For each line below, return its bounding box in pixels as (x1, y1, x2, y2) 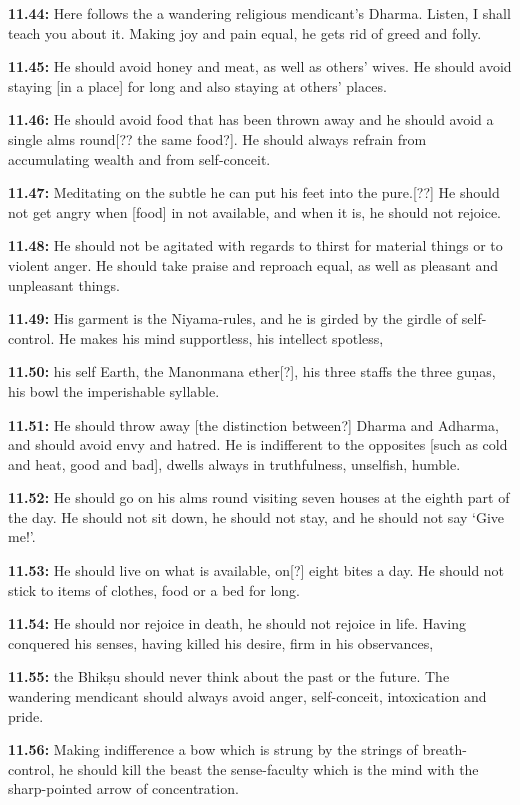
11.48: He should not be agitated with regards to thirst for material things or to (8, 235, 503, 256)
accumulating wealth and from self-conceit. (8, 148, 271, 169)
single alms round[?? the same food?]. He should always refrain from (8, 128, 427, 149)
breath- (422, 739, 467, 760)
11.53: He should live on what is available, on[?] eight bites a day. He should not (8, 560, 505, 581)
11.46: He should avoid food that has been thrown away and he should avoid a (8, 109, 494, 130)
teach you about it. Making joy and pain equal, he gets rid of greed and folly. (8, 22, 482, 43)
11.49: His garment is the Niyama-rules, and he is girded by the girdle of (8, 308, 458, 329)
